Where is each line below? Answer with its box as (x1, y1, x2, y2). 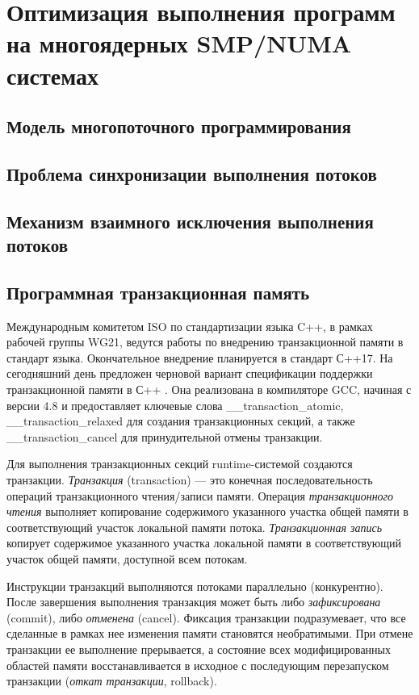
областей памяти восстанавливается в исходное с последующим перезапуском (6, 656, 389, 673)
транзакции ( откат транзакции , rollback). (6, 672, 217, 689)
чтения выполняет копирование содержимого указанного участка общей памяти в (6, 503, 409, 520)
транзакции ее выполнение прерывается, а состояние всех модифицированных (6, 640, 391, 657)
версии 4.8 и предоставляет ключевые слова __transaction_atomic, (6, 396, 344, 413)
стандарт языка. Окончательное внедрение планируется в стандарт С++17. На (6, 349, 393, 366)
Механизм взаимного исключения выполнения (6, 208, 374, 233)
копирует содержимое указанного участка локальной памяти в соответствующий (6, 534, 401, 551)
